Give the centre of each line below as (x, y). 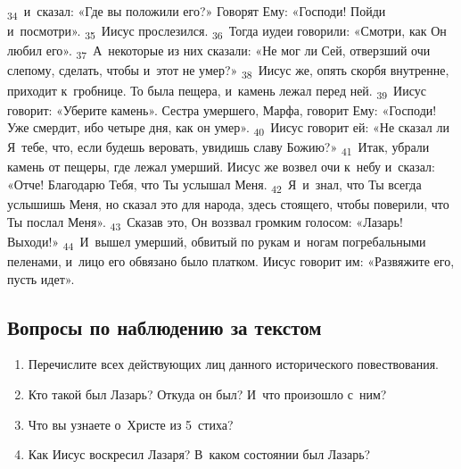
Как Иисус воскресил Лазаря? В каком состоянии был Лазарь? (199, 454)
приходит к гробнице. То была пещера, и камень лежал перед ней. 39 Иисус (217, 91)
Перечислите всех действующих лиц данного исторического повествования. (233, 364)
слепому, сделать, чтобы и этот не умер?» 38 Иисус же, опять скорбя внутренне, (228, 71)
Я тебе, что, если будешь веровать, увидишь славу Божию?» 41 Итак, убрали (218, 148)
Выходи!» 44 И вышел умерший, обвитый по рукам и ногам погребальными (217, 242)
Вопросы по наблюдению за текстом (165, 327)
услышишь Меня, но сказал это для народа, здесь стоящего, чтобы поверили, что (228, 204)
